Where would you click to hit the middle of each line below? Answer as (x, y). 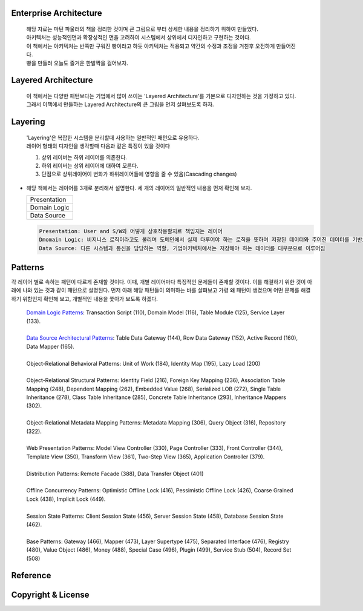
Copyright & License (51, 595)
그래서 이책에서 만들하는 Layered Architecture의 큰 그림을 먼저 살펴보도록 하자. (120, 104)
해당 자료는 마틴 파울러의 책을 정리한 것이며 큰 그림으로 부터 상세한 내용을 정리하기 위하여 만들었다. (142, 29)
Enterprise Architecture (57, 13)
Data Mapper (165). (51, 346)
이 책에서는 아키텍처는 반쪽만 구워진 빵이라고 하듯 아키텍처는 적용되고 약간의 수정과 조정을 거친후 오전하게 (151, 46)
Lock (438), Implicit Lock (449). (66, 499)
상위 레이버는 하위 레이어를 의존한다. (84, 157)
